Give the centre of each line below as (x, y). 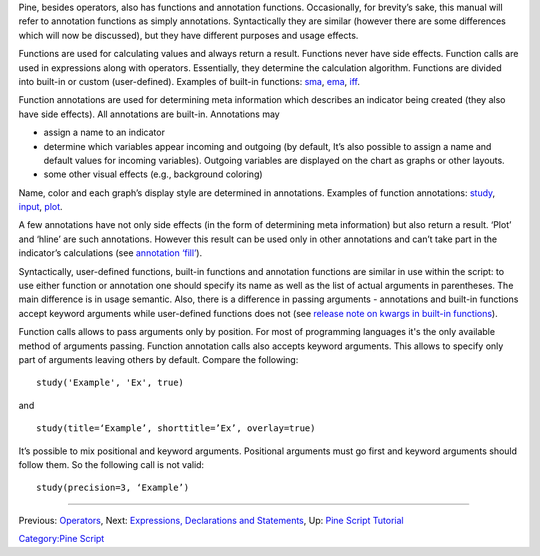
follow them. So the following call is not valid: (111, 464)
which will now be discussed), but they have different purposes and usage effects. (188, 35)
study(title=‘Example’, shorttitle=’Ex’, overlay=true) (176, 428)
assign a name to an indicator (104, 132)
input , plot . (41, 207)
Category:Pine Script (61, 539)
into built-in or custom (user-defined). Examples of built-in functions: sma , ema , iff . (189, 81)
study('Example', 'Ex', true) (110, 383)
